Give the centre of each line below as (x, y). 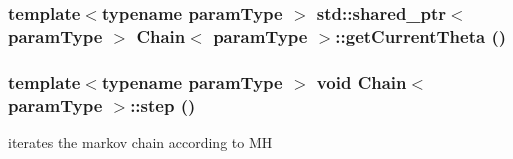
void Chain (361, 81)
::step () (163, 104)
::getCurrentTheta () (421, 35)
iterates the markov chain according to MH (140, 141)
